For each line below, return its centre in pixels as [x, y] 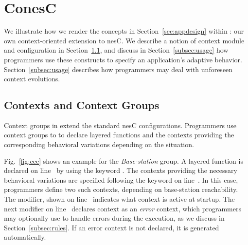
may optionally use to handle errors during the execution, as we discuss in [114, 218]
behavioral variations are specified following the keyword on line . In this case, [121, 179]
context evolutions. [32, 79]
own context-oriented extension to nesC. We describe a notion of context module [124, 40]
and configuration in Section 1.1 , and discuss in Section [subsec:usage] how [116, 50]
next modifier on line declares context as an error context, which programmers [123, 208]
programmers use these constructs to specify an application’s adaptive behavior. [123, 59]
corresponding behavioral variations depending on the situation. [99, 144]
